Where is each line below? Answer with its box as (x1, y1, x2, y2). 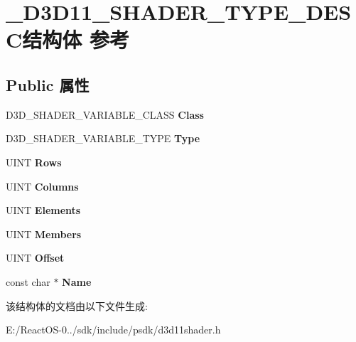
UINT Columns (6, 178, 79, 193)
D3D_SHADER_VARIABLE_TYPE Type (6, 131, 200, 146)
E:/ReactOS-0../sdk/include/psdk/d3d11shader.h (6, 322, 221, 337)
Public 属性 (6, 73, 90, 95)
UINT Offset (6, 250, 65, 265)
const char (6, 274, 50, 289)
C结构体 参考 (6, 25, 129, 54)
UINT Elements (6, 203, 81, 218)
